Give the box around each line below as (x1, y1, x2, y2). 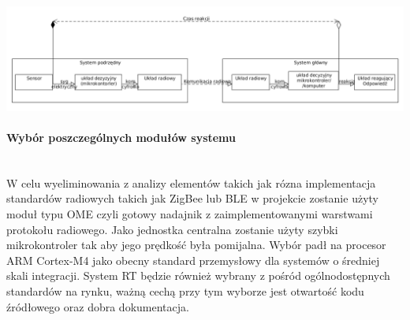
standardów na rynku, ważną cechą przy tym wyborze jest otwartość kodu (6, 283, 364, 300)
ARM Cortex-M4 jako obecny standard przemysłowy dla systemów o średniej (6, 251, 380, 268)
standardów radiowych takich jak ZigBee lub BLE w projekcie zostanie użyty (6, 190, 378, 207)
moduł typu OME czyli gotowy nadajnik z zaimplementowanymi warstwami (6, 206, 373, 222)
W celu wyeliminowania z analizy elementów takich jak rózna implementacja (6, 174, 376, 191)
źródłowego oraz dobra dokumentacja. (6, 298, 189, 314)
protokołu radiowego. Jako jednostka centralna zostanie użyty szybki (6, 221, 338, 237)
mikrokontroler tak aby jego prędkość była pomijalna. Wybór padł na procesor (6, 236, 386, 253)
